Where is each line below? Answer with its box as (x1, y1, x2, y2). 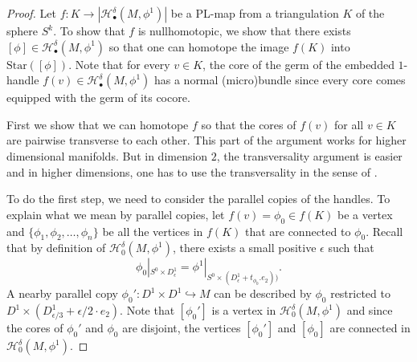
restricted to (330, 285, 390, 302)
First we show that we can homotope (6, 116, 189, 132)
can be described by (214, 285, 312, 302)
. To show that (53, 22, 125, 39)
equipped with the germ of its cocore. (6, 89, 190, 106)
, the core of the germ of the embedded (202, 55, 395, 72)
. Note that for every (68, 55, 170, 72)
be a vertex (337, 205, 393, 222)
